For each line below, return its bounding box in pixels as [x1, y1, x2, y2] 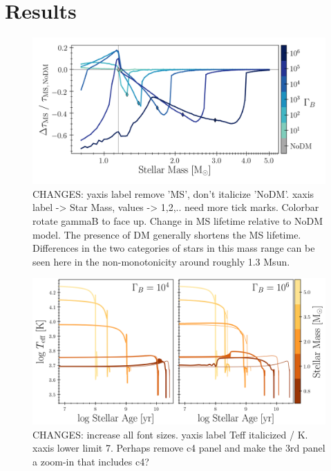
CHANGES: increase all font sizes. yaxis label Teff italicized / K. [32, 427, 308, 441]
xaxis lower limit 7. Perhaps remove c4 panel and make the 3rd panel [32, 441, 325, 455]
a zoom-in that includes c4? [32, 454, 149, 469]
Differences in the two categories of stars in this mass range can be [32, 241, 315, 255]
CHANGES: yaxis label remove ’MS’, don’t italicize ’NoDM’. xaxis [32, 186, 314, 201]
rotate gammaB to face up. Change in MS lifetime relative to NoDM [32, 213, 323, 228]
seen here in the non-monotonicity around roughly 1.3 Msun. [32, 254, 290, 268]
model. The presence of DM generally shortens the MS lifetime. [32, 227, 301, 241]
